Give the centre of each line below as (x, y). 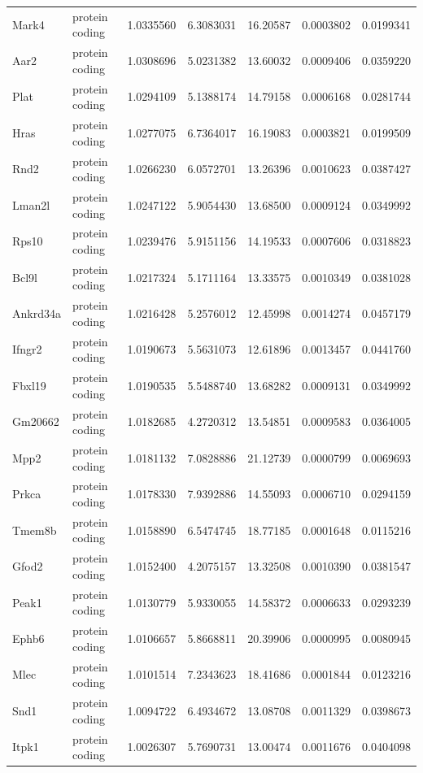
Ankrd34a (37, 313)
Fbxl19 (29, 385)
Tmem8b (35, 530)
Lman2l (31, 204)
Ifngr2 (27, 349)
